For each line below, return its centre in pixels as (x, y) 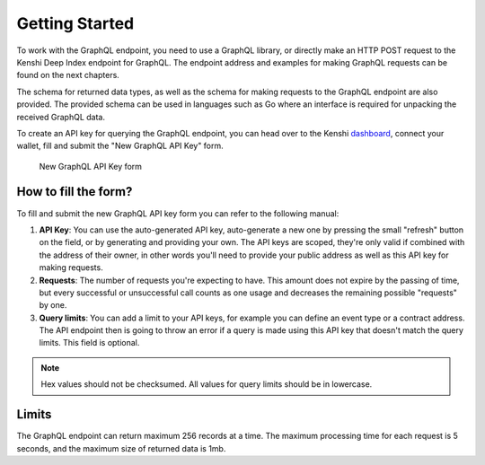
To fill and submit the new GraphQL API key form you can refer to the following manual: (178, 213)
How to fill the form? (75, 192)
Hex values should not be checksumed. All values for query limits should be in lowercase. (207, 384)
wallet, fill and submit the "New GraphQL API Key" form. (120, 146)
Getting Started (75, 23)
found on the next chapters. (68, 75)
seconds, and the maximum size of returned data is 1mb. (121, 448)
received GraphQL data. (61, 117)
